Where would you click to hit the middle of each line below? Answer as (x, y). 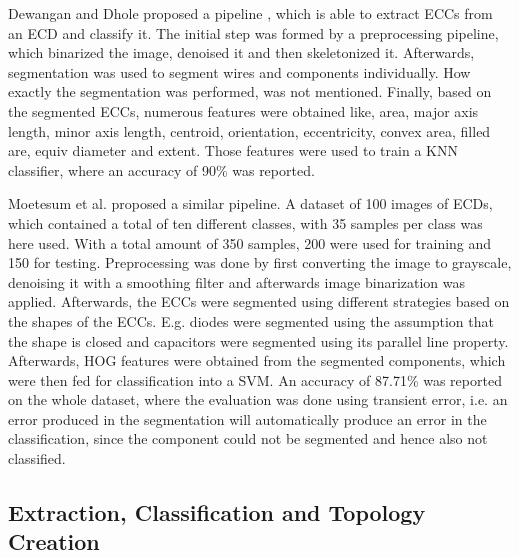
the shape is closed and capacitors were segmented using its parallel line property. (258, 340)
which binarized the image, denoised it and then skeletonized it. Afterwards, (241, 52)
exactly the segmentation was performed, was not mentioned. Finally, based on (250, 91)
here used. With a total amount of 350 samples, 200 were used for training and (250, 242)
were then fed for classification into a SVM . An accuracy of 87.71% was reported (255, 379)
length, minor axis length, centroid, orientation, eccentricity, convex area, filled (249, 130)
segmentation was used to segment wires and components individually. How (239, 71)
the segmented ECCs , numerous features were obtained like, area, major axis (243, 110)
